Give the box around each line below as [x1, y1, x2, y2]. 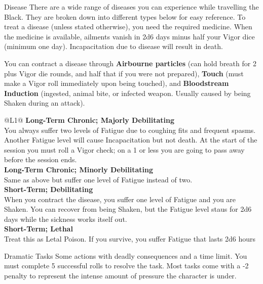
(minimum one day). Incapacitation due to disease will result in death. [4, 41, 223, 52]
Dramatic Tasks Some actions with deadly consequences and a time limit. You [4, 250, 247, 261]
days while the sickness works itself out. [4, 213, 127, 224]
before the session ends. [4, 154, 77, 165]
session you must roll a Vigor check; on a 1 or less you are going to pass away [4, 144, 245, 155]
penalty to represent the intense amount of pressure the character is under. [4, 270, 237, 280]
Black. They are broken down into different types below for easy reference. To [4, 11, 246, 22]
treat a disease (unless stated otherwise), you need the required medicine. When [4, 21, 252, 32]
